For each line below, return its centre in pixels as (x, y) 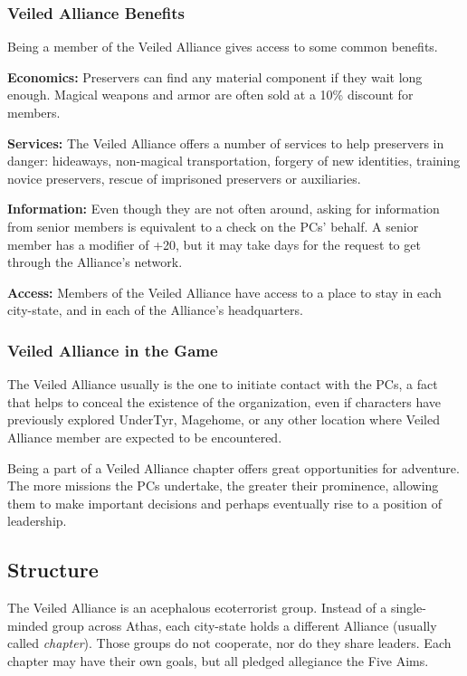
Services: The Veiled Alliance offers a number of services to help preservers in (226, 143)
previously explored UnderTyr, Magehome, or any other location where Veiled (224, 419)
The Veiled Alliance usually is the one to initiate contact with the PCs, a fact (223, 384)
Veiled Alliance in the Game (113, 350)
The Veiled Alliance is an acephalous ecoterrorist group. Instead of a (197, 608)
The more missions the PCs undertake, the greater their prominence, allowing (223, 486)
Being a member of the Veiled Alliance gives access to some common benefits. (223, 47)
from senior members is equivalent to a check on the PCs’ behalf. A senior (213, 226)
